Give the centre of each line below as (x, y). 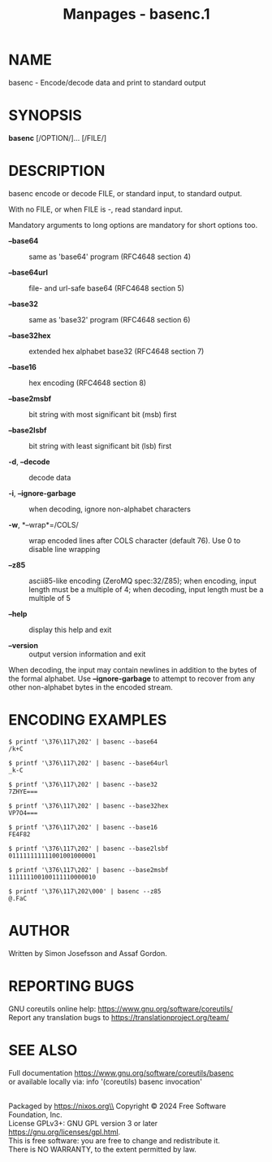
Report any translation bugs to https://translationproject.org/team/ (119, 1017)
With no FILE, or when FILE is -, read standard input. (96, 209)
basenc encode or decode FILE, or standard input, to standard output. (125, 193)
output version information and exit (87, 654)
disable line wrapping (65, 549)
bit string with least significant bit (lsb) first (100, 445)
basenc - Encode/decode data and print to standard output (107, 82)
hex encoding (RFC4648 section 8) (88, 383)
